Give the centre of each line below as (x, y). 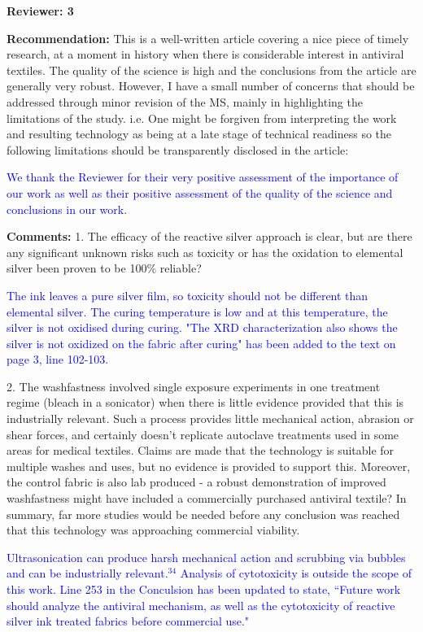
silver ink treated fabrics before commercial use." (128, 621)
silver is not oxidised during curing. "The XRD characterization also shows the (202, 327)
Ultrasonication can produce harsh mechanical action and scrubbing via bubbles (206, 557)
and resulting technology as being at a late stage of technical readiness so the (199, 134)
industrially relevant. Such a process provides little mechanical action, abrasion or (210, 418)
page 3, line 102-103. (58, 359)
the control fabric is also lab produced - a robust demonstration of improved (196, 482)
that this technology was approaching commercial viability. (153, 530)
